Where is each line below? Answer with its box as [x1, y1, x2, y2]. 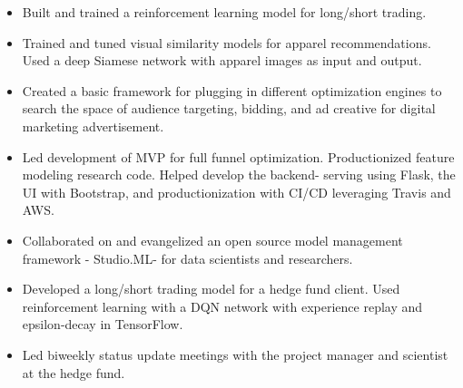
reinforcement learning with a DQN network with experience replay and [22, 296, 423, 315]
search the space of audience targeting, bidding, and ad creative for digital [22, 99, 436, 118]
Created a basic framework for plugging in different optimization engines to [22, 81, 442, 100]
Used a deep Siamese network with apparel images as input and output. [22, 51, 422, 70]
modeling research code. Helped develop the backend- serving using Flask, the [22, 165, 456, 184]
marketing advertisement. [22, 116, 164, 135]
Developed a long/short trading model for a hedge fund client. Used [22, 279, 400, 298]
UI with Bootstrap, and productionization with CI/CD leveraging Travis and [22, 182, 451, 201]
